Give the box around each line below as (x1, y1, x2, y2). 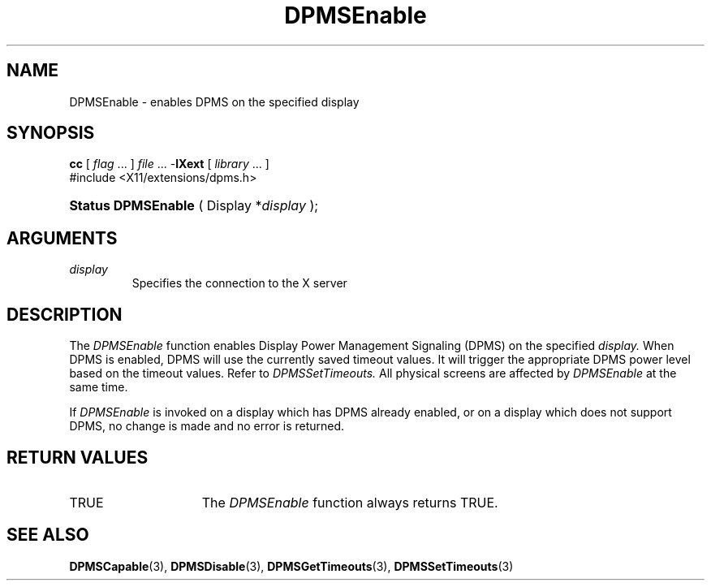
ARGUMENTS (6, 227, 118, 248)
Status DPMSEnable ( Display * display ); (69, 197, 319, 214)
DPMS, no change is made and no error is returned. (69, 419, 345, 434)
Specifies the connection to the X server (131, 276, 347, 291)
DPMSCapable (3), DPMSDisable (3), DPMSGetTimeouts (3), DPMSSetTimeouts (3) (69, 559, 514, 573)
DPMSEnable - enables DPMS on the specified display (69, 94, 360, 109)
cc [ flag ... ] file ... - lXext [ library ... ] (69, 157, 269, 171)
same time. (69, 380, 128, 395)
